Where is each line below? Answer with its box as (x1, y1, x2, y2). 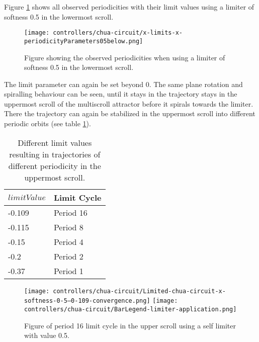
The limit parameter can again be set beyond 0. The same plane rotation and (4, 78, 243, 89)
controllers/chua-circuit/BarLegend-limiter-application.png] (24, 305, 237, 313)
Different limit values (18, 136, 92, 148)
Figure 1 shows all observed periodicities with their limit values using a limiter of (4, 2, 254, 12)
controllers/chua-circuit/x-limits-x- (53, 29, 183, 37)
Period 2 (53, 250, 83, 262)
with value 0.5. (24, 330, 69, 340)
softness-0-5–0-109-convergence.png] (24, 297, 150, 305)
